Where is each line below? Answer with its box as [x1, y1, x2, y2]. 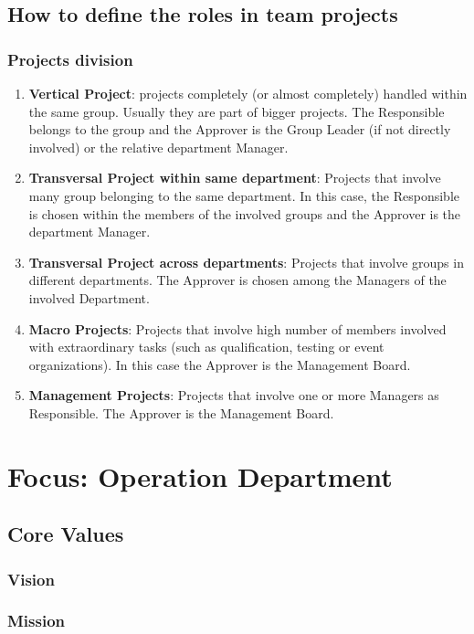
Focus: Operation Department [7, 457, 393, 494]
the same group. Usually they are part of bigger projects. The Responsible [28, 101, 445, 121]
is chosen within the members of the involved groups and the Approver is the [28, 204, 461, 223]
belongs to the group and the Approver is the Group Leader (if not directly [28, 120, 451, 139]
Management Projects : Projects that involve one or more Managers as [28, 386, 439, 405]
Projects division [7, 48, 133, 70]
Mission [7, 609, 66, 632]
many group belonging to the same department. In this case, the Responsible [28, 185, 459, 205]
